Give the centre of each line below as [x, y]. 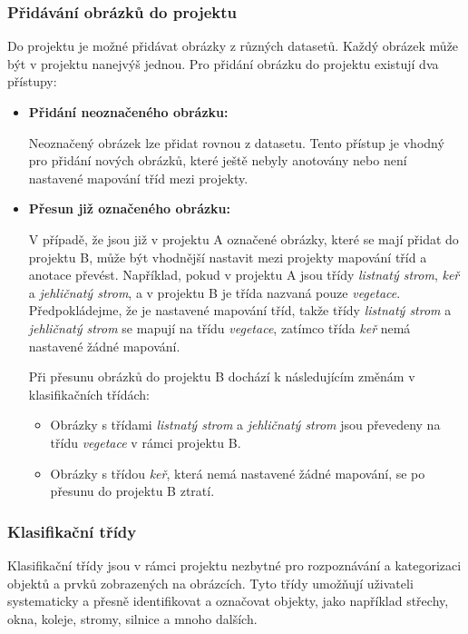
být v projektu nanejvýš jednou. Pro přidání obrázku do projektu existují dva [223, 63]
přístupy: [32, 81]
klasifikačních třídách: [89, 394]
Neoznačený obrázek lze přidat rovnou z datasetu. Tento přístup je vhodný [236, 142]
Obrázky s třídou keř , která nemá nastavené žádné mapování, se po [238, 473]
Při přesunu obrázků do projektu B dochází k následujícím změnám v [222, 376]
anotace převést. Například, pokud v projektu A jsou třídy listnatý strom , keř [244, 275]
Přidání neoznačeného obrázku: [128, 112]
